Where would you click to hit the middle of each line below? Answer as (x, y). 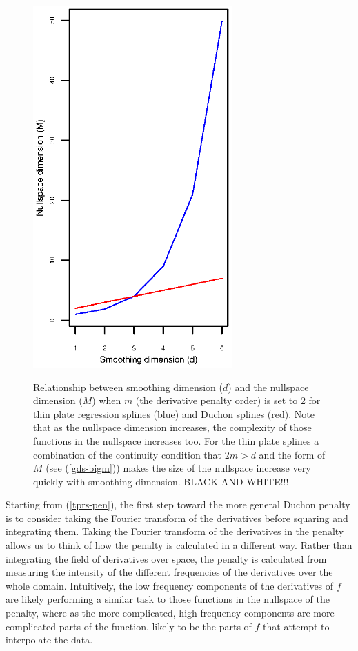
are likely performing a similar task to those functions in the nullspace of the (168, 599)
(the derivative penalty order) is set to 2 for (228, 400)
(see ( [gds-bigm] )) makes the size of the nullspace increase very (178, 468)
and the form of (292, 454)
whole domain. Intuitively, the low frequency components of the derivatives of (170, 585)
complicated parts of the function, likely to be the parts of (129, 626)
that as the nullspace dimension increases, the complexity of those (172, 427)
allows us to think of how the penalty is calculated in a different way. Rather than (179, 545)
